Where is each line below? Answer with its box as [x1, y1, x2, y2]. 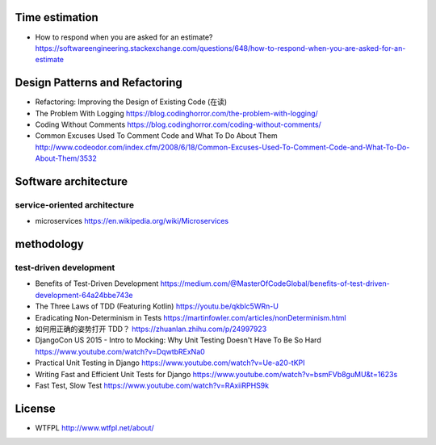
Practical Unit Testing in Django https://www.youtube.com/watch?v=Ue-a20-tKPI [35, 358, 306, 367]
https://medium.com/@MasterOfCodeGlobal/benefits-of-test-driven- [160, 279, 391, 288]
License [15, 401, 56, 415]
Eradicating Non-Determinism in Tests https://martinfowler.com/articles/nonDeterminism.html [35, 313, 346, 322]
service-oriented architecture [15, 199, 135, 210]
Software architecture [15, 174, 128, 188]
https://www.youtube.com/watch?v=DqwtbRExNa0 [35, 346, 205, 356]
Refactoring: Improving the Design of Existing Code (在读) [35, 97, 228, 107]
